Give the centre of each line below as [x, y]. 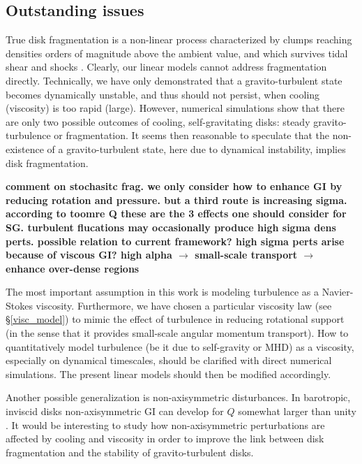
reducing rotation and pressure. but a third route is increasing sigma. [176, 200]
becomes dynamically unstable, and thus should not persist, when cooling [163, 94]
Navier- [338, 292]
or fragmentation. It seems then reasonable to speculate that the [192, 135]
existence [25, 148]
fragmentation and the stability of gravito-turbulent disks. [130, 452]
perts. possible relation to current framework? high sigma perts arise [175, 241]
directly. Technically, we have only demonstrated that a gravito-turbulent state [174, 80]
